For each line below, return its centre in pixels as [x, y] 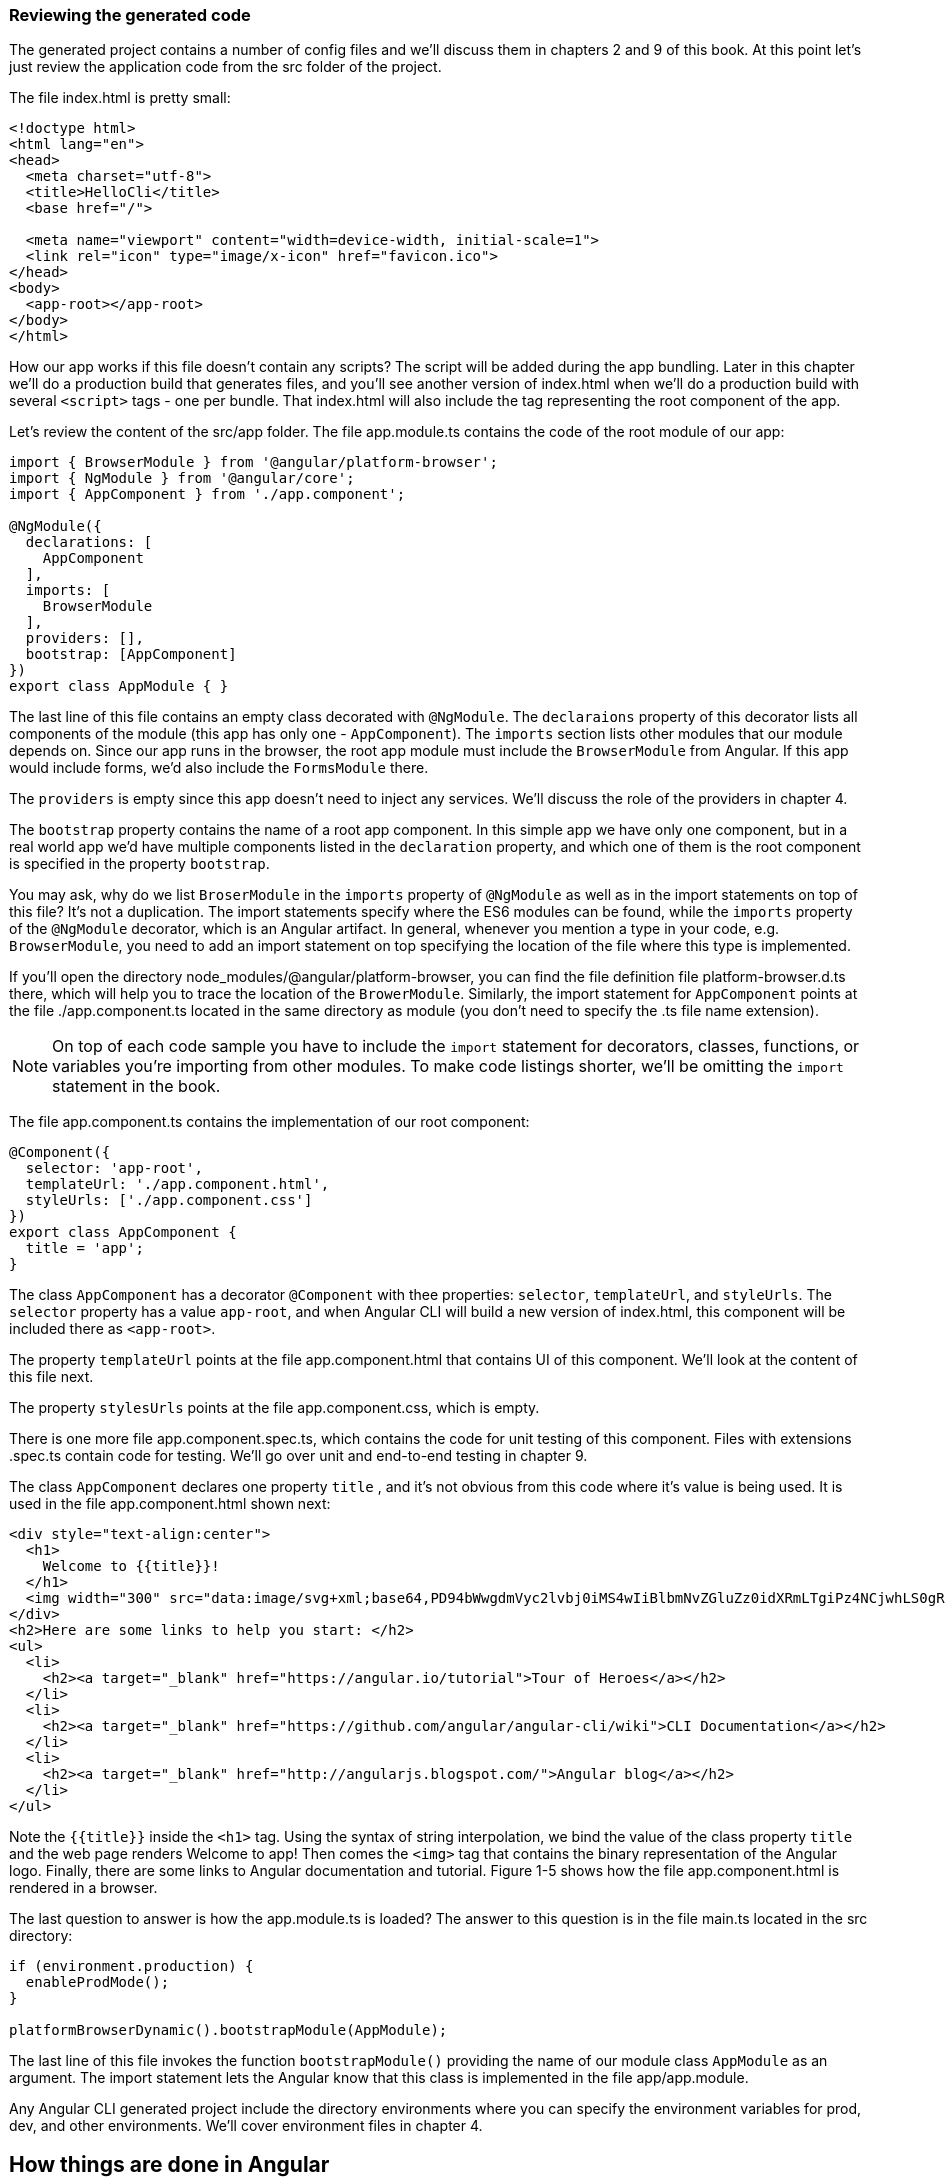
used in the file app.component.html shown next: [170, 1504]
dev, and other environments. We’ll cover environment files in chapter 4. [246, 2126]
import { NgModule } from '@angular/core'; [182, 478]
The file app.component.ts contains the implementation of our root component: [269, 1122]
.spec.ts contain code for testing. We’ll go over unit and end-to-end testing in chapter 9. [298, 1456]
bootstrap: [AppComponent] [131, 654]
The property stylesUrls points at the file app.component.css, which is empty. [274, 1408]
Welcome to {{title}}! [131, 1566]
